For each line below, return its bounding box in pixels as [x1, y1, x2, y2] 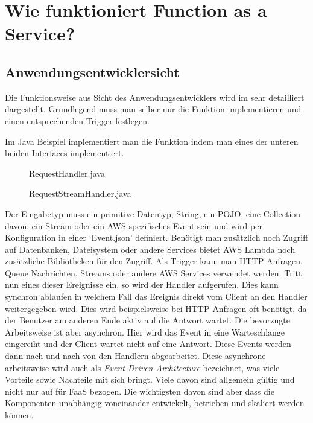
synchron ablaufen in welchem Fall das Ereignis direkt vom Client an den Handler [5, 290, 308, 303]
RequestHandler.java [29, 167, 105, 179]
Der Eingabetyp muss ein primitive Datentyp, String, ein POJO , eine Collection [5, 207, 301, 220]
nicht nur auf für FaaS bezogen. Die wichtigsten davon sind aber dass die [5, 384, 274, 397]
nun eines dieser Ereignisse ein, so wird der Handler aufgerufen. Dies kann [5, 278, 279, 291]
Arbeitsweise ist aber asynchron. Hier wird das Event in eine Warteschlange [5, 325, 285, 338]
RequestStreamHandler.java [29, 187, 131, 200]
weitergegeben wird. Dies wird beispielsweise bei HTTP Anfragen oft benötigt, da [5, 302, 307, 314]
